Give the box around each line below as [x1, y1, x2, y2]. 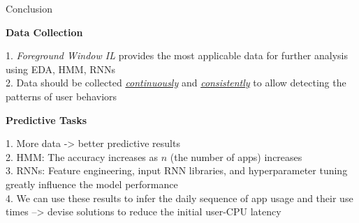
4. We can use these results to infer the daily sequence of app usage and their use [6, 190, 353, 205]
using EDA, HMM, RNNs [6, 61, 116, 76]
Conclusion [6, 1, 52, 15]
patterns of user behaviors [6, 89, 117, 103]
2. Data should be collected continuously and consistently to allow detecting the [6, 75, 346, 90]
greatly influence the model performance [6, 176, 178, 191]
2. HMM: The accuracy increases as [6, 149, 159, 164]
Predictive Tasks [6, 112, 87, 127]
